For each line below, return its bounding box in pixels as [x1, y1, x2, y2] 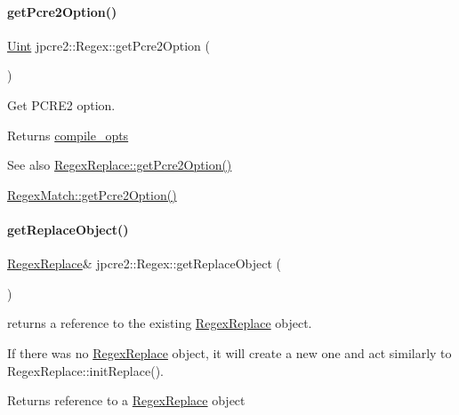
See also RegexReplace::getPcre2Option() [7, 156, 232, 174]
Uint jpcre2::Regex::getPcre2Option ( [7, 36, 210, 54]
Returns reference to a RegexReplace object [7, 391, 246, 410]
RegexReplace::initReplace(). [7, 361, 164, 379]
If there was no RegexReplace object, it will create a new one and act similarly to [7, 343, 452, 362]
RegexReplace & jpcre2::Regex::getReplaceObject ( [7, 254, 282, 273]
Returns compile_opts [7, 125, 129, 144]
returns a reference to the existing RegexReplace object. [7, 314, 312, 332]
